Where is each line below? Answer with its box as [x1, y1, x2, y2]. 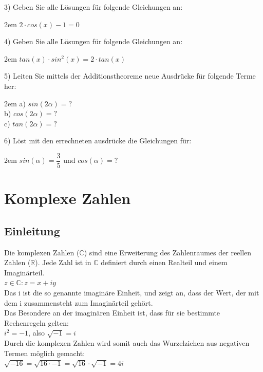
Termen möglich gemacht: [4, 347, 85, 358]
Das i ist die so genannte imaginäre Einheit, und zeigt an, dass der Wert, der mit [4, 287, 259, 297]
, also [28, 327, 45, 338]
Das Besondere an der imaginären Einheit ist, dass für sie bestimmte [4, 307, 220, 318]
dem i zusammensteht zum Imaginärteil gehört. [4, 297, 153, 308]
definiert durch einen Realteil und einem [101, 257, 228, 268]
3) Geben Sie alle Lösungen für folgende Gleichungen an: [4, 2, 183, 12]
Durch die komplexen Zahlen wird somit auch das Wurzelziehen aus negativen [4, 337, 250, 348]
